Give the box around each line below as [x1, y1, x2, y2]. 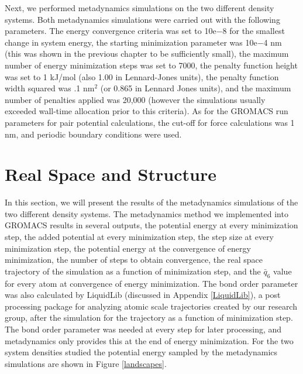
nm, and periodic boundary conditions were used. [5, 128, 182, 140]
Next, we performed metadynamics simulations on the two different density [5, 2, 274, 13]
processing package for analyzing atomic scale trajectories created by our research [5, 300, 297, 312]
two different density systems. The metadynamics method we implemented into [5, 207, 288, 219]
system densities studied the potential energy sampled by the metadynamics [5, 346, 278, 358]
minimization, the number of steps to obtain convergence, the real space [5, 253, 263, 266]
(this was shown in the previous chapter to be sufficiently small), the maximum [5, 47, 289, 60]
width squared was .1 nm [5, 82, 95, 94]
